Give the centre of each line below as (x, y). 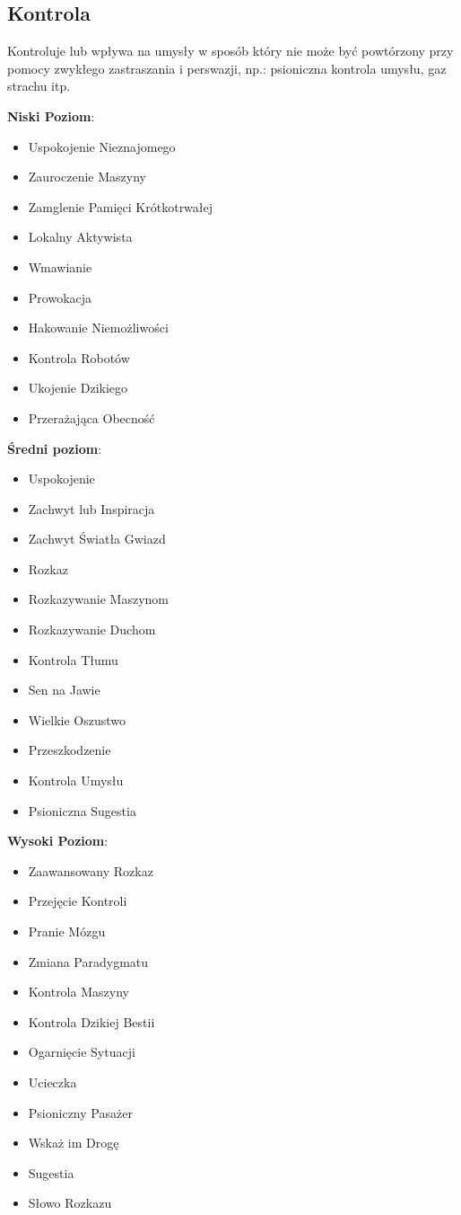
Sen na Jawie (64, 690)
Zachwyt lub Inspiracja (91, 508)
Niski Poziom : (51, 115)
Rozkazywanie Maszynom (98, 599)
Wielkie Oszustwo (77, 719)
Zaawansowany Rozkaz (91, 870)
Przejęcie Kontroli (78, 901)
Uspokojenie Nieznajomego (102, 146)
